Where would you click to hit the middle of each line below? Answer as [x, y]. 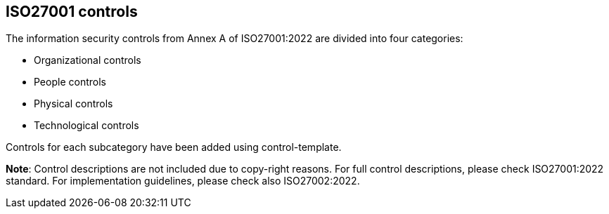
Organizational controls [88, 60]
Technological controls [86, 126]
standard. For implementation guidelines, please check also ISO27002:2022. [183, 181]
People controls [70, 82]
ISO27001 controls [72, 12]
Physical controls [73, 104]
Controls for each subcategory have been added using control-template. [174, 147]
